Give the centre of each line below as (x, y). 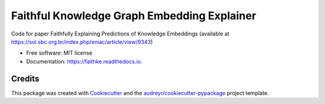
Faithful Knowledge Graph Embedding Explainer (134, 16)
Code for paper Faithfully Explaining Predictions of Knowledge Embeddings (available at (120, 34)
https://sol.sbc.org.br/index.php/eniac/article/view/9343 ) (82, 41)
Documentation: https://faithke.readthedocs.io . (84, 61)
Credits (25, 78)
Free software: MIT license (59, 53)
